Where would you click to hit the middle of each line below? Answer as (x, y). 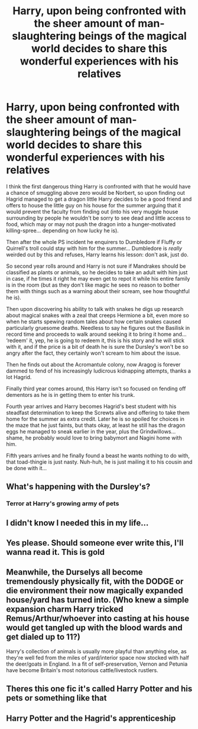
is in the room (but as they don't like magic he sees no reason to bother (93, 285)
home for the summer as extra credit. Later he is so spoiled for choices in (95, 419)
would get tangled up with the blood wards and (94, 628)
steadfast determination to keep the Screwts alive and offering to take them (98, 412)
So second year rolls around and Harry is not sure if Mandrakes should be (96, 266)
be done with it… (27, 468)
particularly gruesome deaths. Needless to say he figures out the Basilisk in (98, 327)
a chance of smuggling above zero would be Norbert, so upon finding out (95, 192)
